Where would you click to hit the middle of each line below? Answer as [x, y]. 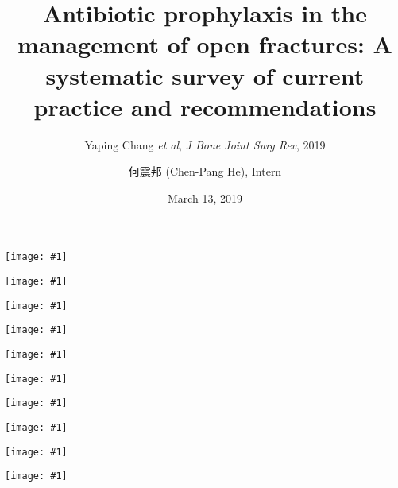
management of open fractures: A [205, 44]
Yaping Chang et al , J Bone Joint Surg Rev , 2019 [205, 144]
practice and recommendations [205, 106]
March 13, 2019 [205, 198]
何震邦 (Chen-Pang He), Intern [205, 171]
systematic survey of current [205, 75]
